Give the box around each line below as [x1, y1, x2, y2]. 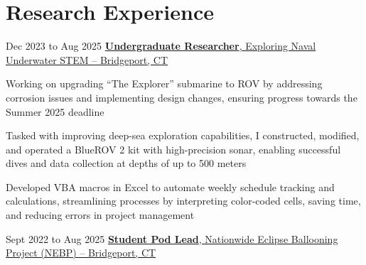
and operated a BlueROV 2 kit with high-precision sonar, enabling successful [6, 141, 341, 156]
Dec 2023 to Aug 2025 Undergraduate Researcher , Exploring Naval [6, 38, 316, 53]
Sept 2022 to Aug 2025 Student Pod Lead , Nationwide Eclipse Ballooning [6, 231, 338, 246]
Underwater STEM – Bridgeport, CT [6, 52, 168, 67]
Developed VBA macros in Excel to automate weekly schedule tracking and [6, 179, 335, 194]
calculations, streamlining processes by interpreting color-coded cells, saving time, [6, 193, 361, 208]
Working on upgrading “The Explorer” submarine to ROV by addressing [6, 76, 323, 91]
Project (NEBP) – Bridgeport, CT [6, 245, 156, 260]
